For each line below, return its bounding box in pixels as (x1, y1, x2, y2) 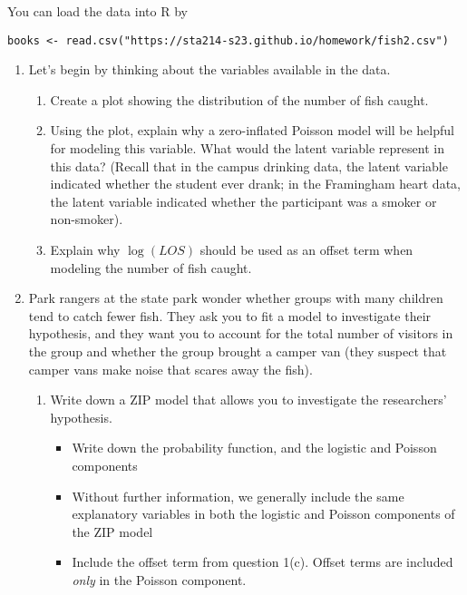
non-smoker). (50, 210, 123, 229)
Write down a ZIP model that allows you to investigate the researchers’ (50, 390, 447, 409)
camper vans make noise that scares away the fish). (28, 359, 313, 378)
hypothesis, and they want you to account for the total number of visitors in (28, 324, 453, 343)
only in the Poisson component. (72, 570, 247, 589)
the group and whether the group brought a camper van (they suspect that (28, 341, 447, 360)
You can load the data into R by (7, 2, 188, 20)
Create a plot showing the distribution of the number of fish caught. (50, 90, 429, 109)
